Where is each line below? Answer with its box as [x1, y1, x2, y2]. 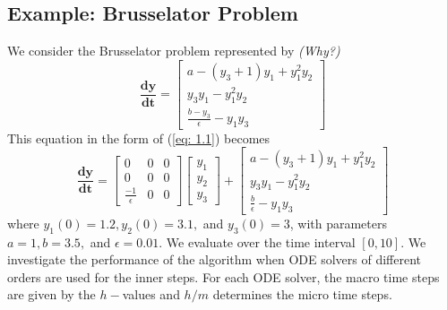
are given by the [7, 285, 96, 304]
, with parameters [289, 213, 387, 232]
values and [122, 285, 180, 304]
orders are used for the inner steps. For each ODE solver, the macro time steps [7, 267, 440, 286]
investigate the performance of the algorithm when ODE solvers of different [7, 250, 422, 269]
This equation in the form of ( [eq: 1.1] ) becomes [7, 128, 271, 147]
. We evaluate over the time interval [159, 232, 356, 251]
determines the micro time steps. [212, 285, 392, 304]
